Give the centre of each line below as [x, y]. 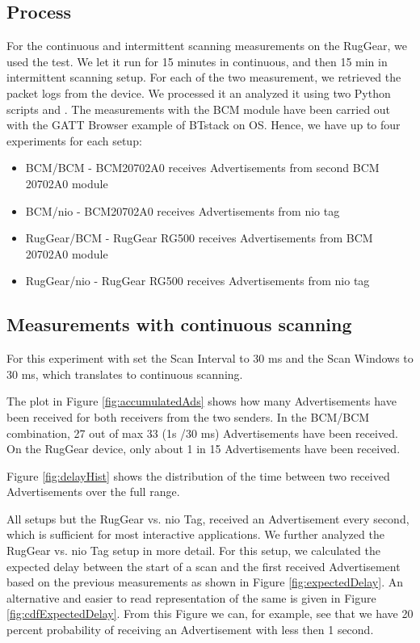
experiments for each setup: [74, 140]
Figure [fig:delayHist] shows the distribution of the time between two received [198, 475]
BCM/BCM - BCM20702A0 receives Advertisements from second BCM [202, 168]
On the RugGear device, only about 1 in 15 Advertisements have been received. [204, 449]
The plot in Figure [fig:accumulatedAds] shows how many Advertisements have [202, 401]
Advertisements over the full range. [93, 492]
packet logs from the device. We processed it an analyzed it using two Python [199, 92]
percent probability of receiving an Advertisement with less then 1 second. [190, 630]
